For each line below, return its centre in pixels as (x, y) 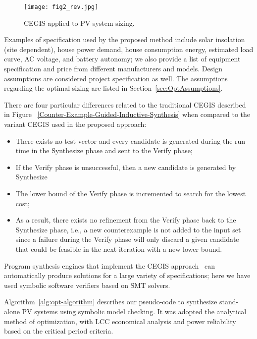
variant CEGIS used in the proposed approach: (75, 124)
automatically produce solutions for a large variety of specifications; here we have (127, 275)
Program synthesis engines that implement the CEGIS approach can (109, 265)
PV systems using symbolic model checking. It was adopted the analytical (134, 311)
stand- (229, 302)
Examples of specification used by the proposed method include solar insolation (125, 39)
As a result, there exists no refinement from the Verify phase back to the (126, 220)
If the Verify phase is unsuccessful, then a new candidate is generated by (126, 167)
